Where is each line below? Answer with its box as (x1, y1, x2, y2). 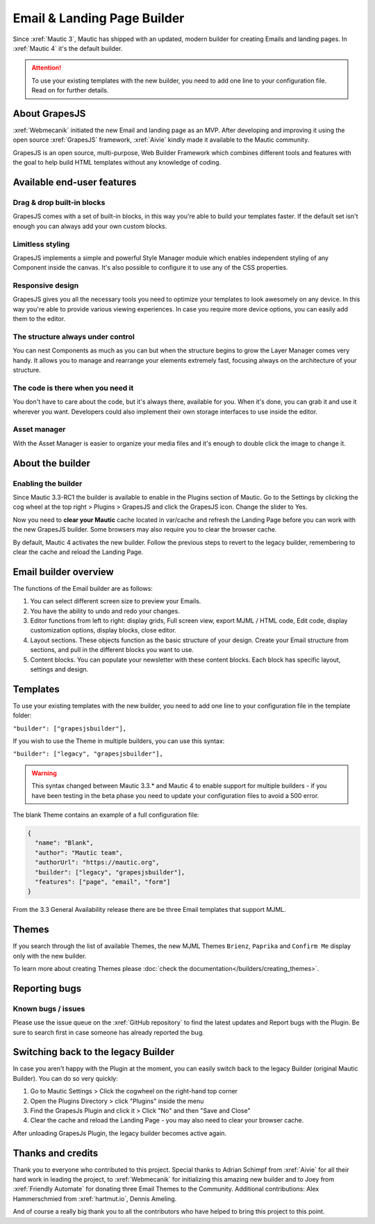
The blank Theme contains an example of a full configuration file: (12, 810, 199, 819)
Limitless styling (12, 239, 70, 249)
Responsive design (12, 281, 79, 291)
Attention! (31, 63, 62, 72)
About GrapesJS (12, 108, 86, 120)
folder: (12, 711, 32, 719)
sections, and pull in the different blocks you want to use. (30, 646, 194, 654)
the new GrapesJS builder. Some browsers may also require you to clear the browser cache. (12, 525, 277, 534)
